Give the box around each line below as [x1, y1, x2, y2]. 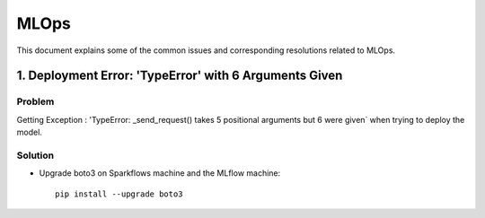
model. [16, 126, 42, 138]
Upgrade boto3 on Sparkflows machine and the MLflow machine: [39, 168, 281, 179]
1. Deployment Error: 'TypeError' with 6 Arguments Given [16, 68, 343, 83]
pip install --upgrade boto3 [55, 188, 183, 199]
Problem [16, 95, 55, 108]
